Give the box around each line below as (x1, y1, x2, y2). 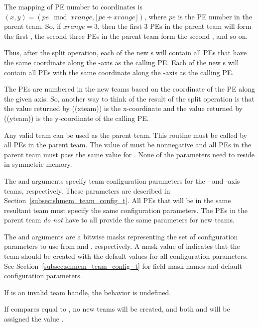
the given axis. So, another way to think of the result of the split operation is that (4, 93, 255, 104)
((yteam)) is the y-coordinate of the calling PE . (4, 112, 149, 123)
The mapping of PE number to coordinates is (4, 1, 142, 11)
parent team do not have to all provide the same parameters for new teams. (4, 215, 235, 225)
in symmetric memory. (4, 159, 72, 169)
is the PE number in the (178, 11, 252, 21)
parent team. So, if (4, 21, 61, 31)
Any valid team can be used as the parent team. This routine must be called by (4, 129, 248, 140)
